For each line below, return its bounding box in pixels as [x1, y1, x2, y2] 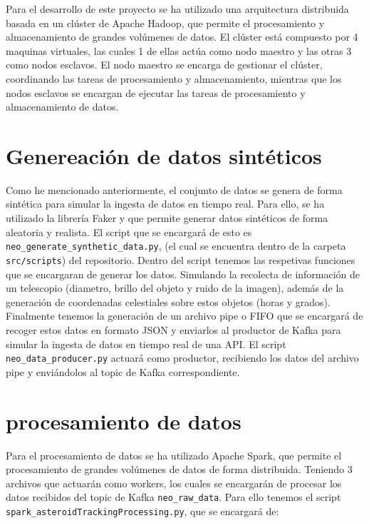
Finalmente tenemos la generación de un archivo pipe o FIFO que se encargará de [6, 308, 363, 323]
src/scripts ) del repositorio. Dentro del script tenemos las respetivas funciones [6, 252, 355, 267]
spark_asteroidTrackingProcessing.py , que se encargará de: [6, 503, 279, 518]
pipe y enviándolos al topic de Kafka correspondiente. [6, 364, 240, 379]
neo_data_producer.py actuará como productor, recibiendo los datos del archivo [6, 350, 359, 365]
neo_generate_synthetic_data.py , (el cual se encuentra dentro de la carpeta [6, 238, 346, 253]
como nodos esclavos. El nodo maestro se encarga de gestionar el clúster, [6, 57, 323, 72]
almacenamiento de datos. [6, 99, 119, 114]
